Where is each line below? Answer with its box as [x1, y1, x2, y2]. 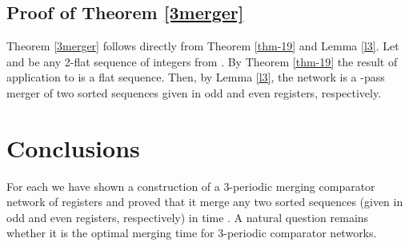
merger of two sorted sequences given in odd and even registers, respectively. [6, 84, 382, 101]
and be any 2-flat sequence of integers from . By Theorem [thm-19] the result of [6, 53, 398, 69]
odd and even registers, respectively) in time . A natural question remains [6, 208, 369, 225]
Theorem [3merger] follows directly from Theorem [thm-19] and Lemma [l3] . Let [6, 38, 399, 54]
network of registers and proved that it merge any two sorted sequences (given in [6, 193, 403, 210]
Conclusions [6, 131, 140, 164]
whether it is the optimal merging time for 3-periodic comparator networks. [6, 224, 377, 241]
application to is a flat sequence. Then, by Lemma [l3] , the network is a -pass [6, 69, 385, 85]
